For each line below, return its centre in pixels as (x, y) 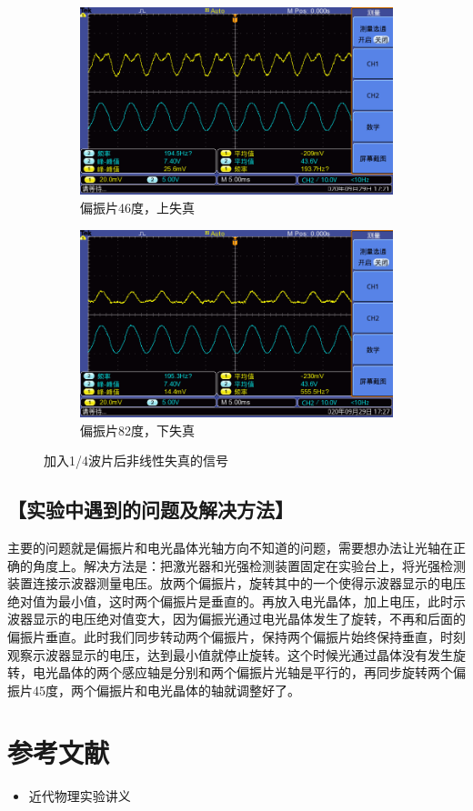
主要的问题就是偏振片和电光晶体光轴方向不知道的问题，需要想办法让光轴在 (230, 547)
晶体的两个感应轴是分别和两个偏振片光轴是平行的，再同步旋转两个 (255, 672)
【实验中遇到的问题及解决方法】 (151, 510)
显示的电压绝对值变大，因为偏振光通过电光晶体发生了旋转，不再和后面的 (249, 619)
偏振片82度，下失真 (137, 430)
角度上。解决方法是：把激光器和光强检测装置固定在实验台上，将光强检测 (249, 565)
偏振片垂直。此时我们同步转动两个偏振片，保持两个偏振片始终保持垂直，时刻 (236, 636)
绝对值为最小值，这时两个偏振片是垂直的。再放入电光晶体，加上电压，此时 (230, 601)
